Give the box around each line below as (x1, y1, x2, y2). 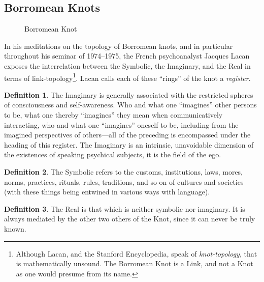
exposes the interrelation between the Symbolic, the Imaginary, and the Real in (4, 60, 251, 71)
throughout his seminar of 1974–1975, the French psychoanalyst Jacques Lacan (4, 50, 250, 61)
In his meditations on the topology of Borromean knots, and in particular (4, 40, 233, 51)
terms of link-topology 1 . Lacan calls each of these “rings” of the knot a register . (4, 71, 251, 83)
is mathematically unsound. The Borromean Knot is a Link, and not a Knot (16, 258, 253, 269)
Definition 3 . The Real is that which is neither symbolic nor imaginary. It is (4, 203, 245, 214)
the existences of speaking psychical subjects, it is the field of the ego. (4, 149, 221, 160)
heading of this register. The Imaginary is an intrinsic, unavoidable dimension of (4, 139, 254, 150)
